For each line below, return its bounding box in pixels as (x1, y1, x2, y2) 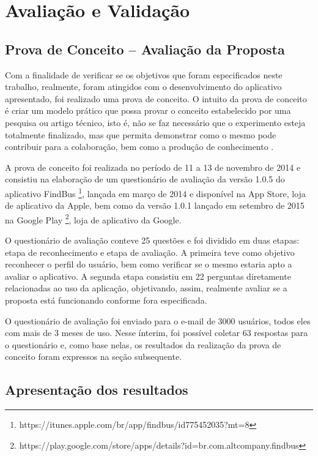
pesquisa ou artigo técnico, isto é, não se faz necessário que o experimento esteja (5, 116, 306, 129)
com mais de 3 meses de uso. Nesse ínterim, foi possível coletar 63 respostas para (5, 326, 308, 339)
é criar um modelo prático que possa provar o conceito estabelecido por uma (5, 104, 291, 117)
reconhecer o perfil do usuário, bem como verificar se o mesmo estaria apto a (5, 258, 292, 271)
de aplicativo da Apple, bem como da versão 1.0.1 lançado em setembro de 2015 (5, 199, 305, 212)
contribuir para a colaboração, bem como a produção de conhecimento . (5, 140, 274, 153)
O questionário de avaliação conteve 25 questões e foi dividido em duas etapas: (5, 234, 300, 247)
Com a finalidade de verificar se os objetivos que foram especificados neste (5, 68, 283, 81)
